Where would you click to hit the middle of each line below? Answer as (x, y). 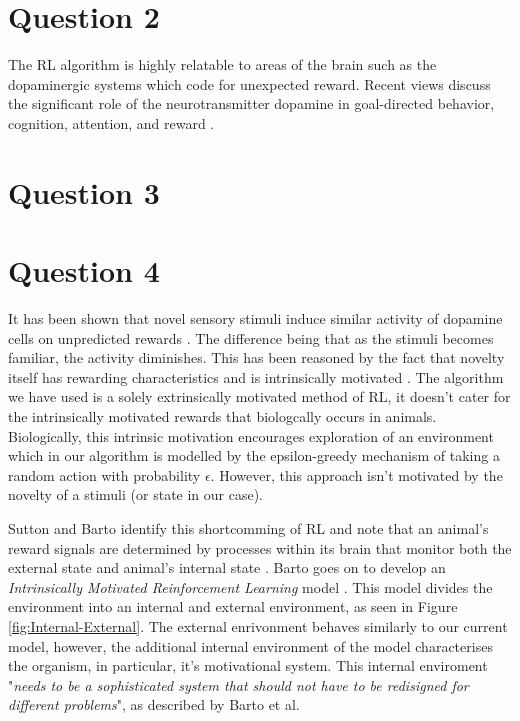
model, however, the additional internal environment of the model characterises (250, 645)
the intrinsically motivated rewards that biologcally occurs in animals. (222, 415)
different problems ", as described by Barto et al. (154, 704)
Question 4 (84, 270)
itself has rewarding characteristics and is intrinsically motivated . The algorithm (256, 376)
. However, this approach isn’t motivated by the (356, 474)
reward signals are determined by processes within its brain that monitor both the (260, 547)
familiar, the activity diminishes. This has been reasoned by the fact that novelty (256, 357)
